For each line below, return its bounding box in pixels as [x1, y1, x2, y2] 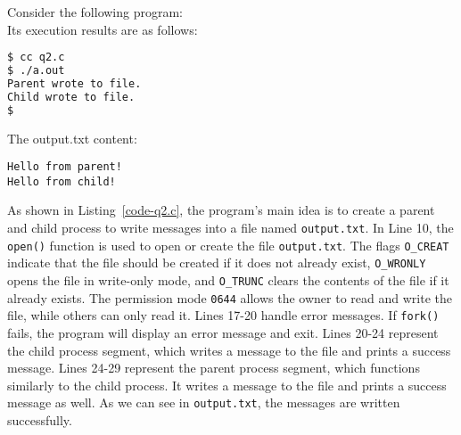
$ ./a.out [7, 64, 65, 78]
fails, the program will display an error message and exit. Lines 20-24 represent [7, 324, 439, 341]
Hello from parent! [7, 160, 122, 174]
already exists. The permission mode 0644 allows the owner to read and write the [7, 288, 452, 307]
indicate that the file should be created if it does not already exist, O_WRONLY [7, 253, 426, 272]
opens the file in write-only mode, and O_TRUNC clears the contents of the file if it [7, 271, 449, 290]
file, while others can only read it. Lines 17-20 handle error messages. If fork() [7, 306, 440, 324]
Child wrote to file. [7, 90, 136, 103]
